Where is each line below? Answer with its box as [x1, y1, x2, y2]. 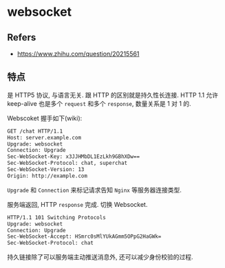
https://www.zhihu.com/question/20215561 [17, 49, 140, 58]
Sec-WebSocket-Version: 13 [7, 166, 85, 173]
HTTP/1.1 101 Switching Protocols [7, 214, 107, 221]
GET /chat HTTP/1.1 [7, 128, 63, 135]
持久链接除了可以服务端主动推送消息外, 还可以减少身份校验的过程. [7, 253, 194, 261]
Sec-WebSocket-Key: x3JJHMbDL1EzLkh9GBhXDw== [7, 153, 140, 160]
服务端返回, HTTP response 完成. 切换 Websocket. [7, 200, 148, 208]
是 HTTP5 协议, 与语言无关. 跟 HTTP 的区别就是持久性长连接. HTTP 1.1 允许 [7, 91, 219, 99]
